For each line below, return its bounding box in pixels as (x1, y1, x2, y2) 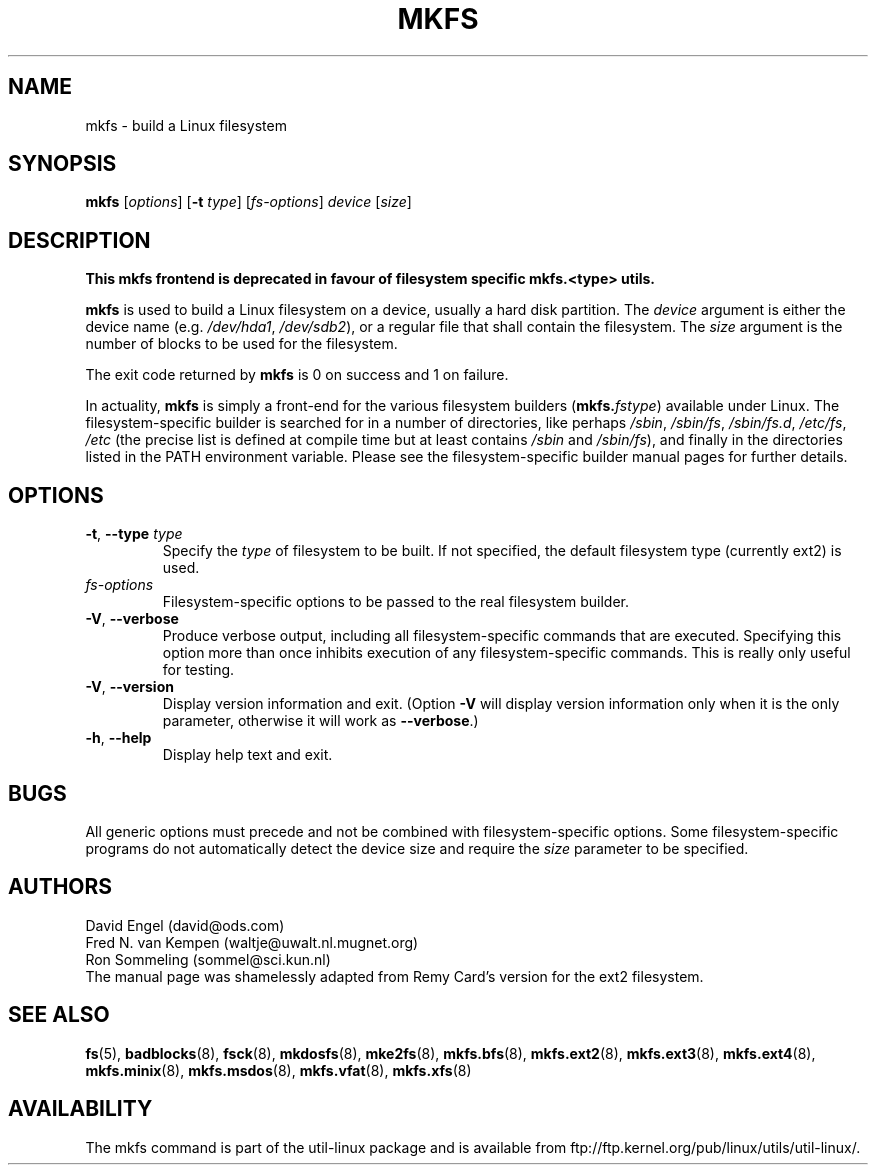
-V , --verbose (85, 610, 179, 628)
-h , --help (85, 729, 152, 747)
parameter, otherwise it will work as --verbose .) (162, 712, 479, 730)
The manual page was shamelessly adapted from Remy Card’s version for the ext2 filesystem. (85, 967, 704, 985)
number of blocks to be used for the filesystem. (85, 335, 398, 353)
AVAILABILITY (8, 1096, 153, 1122)
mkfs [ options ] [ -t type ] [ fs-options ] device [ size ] (85, 193, 412, 211)
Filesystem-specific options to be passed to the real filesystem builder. (162, 593, 630, 611)
